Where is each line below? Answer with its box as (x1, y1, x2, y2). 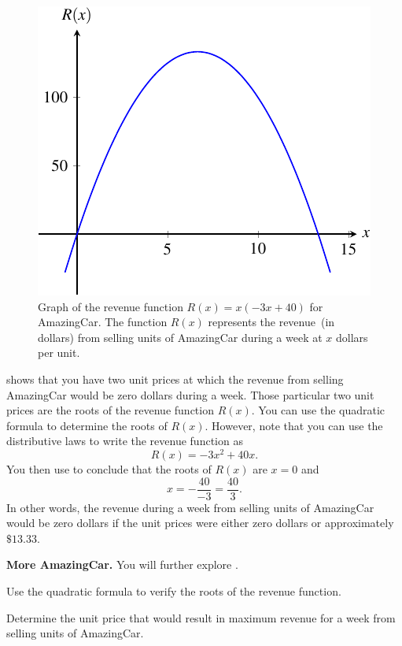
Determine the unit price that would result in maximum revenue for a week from (6, 609, 396, 626)
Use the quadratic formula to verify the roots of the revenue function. (6, 583, 341, 600)
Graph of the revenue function (38, 298, 183, 314)
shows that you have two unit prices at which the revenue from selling (6, 370, 344, 387)
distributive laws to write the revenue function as (6, 433, 243, 449)
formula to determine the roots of (6, 417, 168, 433)
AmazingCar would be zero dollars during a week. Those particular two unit (6, 386, 374, 403)
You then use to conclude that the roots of (6, 461, 212, 477)
